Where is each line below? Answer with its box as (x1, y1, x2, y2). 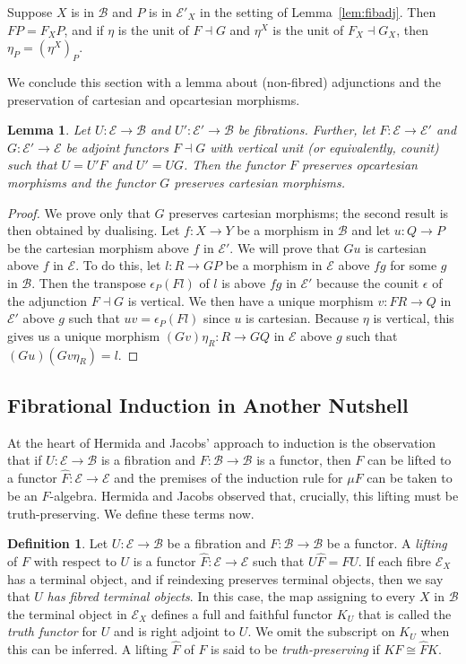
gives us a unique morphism (7, 326, 160, 345)
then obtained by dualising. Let (7, 221, 180, 240)
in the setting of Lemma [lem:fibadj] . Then (200, 3, 436, 21)
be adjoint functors (65, 137, 168, 156)
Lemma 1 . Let (7, 120, 91, 139)
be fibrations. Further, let (237, 120, 375, 139)
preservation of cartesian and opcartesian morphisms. (7, 90, 300, 109)
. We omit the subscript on (247, 622, 395, 641)
